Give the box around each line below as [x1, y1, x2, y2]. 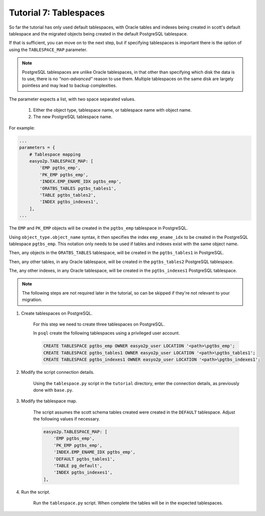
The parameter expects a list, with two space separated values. [9, 96, 136, 102]
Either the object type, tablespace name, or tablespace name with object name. [33, 107, 192, 113]
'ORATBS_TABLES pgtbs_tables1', [39, 185, 116, 191]
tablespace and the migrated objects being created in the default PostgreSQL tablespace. [9, 31, 188, 36]
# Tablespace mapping [29, 151, 81, 157]
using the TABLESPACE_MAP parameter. [9, 47, 87, 52]
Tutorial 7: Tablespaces [9, 7, 105, 18]
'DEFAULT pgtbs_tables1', [53, 456, 115, 462]
